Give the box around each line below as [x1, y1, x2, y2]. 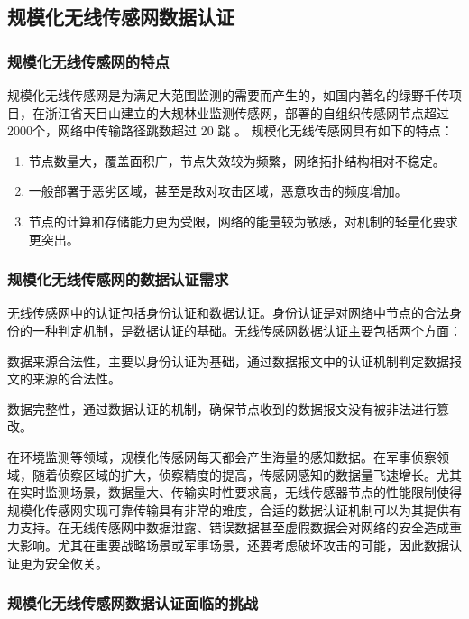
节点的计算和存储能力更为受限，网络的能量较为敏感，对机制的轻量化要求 [28, 211, 458, 230]
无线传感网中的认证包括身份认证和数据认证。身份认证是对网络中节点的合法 [7, 303, 449, 322]
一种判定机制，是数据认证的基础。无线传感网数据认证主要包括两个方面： [32, 320, 462, 339]
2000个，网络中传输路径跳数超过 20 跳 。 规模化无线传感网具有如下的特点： [7, 121, 454, 140]
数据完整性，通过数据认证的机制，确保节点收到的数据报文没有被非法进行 [7, 399, 437, 418]
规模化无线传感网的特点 [7, 50, 170, 72]
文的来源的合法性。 [7, 369, 121, 388]
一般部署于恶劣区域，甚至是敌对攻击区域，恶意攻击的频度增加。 [28, 181, 408, 200]
